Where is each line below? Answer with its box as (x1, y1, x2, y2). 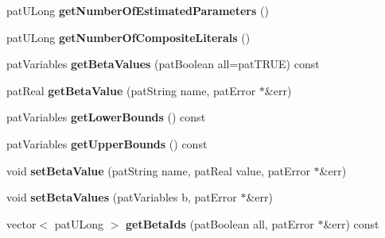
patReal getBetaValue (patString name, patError (6, 82, 256, 98)
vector (6, 215, 37, 232)
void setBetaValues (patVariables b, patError (6, 189, 237, 205)
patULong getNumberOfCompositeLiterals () (6, 29, 251, 45)
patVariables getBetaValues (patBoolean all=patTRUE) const (6, 56, 320, 72)
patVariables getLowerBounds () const (6, 109, 206, 125)
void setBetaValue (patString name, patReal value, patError (6, 162, 310, 178)
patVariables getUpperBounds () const (6, 135, 208, 152)
